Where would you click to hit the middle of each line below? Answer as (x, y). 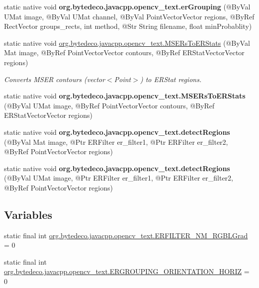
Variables (28, 214)
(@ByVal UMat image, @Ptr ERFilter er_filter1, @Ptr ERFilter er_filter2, (119, 178)
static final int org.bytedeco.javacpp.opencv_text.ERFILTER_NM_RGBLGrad (126, 235)
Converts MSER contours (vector (55, 79)
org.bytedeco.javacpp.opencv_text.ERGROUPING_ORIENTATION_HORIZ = (127, 271)
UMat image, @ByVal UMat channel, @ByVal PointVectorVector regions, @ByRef (129, 16)
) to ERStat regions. (171, 79)
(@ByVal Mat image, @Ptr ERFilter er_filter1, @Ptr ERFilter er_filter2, (116, 142)
